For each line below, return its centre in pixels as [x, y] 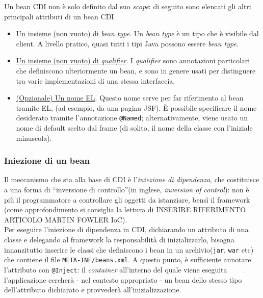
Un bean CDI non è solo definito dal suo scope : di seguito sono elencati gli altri [128, 6]
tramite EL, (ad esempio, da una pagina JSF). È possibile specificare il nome [136, 107]
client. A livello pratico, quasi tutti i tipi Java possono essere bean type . [127, 43]
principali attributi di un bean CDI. [60, 16]
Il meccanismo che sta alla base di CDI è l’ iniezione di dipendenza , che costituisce [132, 179]
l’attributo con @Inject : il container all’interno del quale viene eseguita [116, 269]
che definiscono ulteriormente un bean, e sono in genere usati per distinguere [136, 70]
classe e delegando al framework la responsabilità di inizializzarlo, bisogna [119, 239]
